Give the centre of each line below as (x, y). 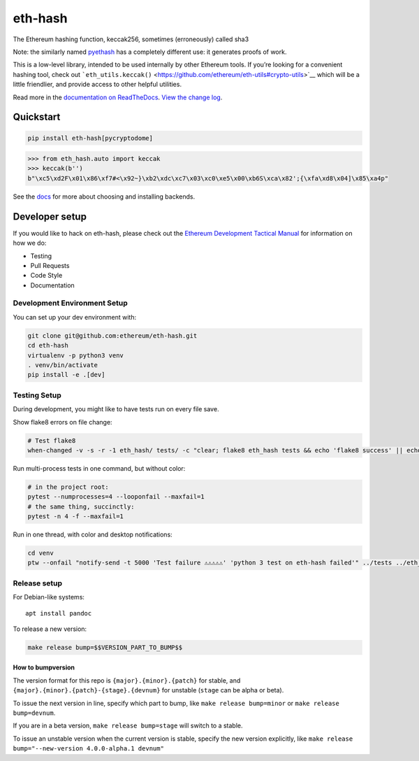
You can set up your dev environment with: (74, 317)
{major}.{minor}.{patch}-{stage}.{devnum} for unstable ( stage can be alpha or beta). (148, 690)
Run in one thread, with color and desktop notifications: (93, 534)
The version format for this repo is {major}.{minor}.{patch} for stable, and (127, 680)
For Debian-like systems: (49, 597)
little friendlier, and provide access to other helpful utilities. (97, 85)
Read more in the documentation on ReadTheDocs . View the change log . (118, 97)
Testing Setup (37, 395)
